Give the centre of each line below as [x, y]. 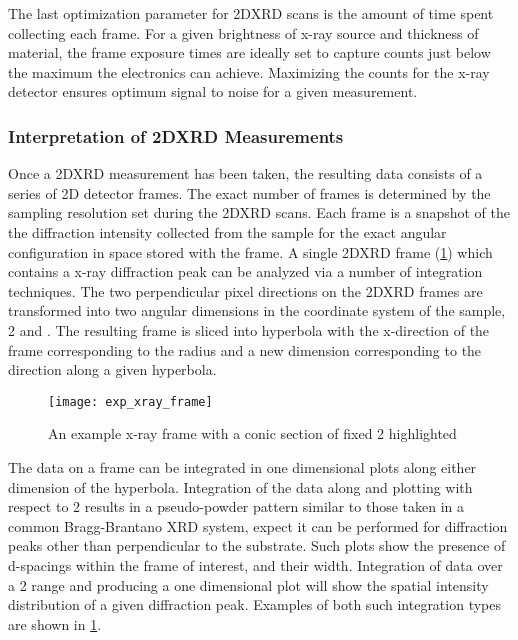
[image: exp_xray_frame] [130, 401]
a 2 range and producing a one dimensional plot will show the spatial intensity [248, 584]
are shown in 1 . [55, 623]
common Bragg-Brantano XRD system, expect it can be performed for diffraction [258, 525]
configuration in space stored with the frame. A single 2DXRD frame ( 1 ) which [250, 251]
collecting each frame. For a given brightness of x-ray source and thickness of [243, 32]
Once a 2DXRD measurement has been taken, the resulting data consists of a [245, 173]
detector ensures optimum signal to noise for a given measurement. [213, 91]
